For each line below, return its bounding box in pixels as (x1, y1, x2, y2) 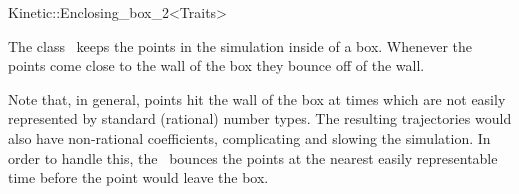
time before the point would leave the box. (8, 167, 269, 188)
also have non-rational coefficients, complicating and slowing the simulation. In (8, 127, 491, 148)
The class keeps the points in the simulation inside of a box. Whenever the (8, 35, 473, 56)
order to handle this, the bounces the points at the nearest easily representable (8, 147, 498, 168)
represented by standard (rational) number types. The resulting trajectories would (8, 108, 512, 129)
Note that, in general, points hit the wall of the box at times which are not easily (8, 88, 506, 109)
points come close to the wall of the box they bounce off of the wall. (8, 55, 425, 76)
